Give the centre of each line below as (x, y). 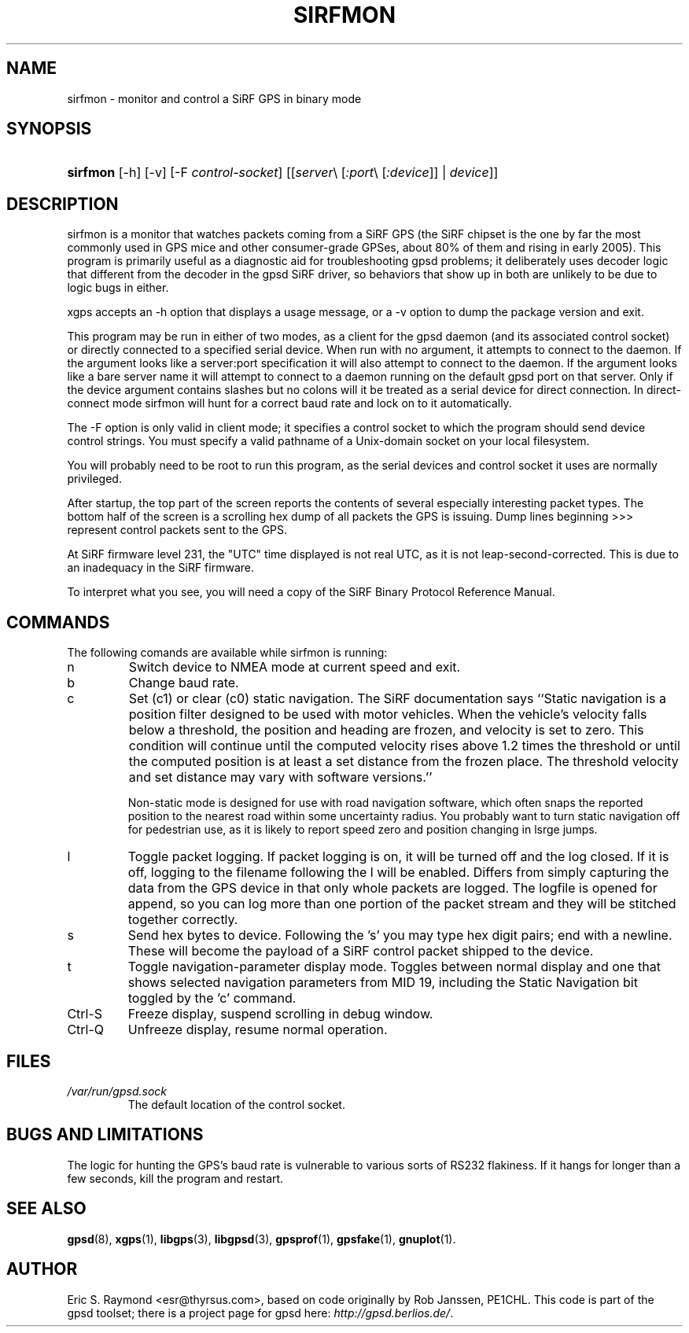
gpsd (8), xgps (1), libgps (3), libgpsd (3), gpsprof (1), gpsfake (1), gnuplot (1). (262, 1239)
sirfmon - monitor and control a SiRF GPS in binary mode (214, 98)
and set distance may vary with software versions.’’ (280, 777)
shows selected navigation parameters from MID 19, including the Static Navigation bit (383, 983)
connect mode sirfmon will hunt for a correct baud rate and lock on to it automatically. (289, 403)
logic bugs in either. (118, 288)
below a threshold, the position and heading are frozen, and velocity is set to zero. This (386, 730)
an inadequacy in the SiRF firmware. (160, 568)
